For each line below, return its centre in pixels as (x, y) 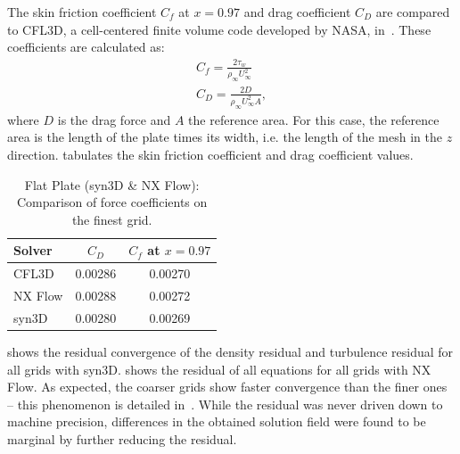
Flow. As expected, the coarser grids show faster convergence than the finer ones (227, 387)
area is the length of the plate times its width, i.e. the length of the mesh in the (225, 137)
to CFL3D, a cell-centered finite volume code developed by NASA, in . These (219, 29)
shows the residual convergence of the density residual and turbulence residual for (230, 351)
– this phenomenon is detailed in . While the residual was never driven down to (225, 404)
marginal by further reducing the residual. (122, 438)
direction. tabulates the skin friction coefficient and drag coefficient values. (210, 154)
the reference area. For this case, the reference (314, 119)
